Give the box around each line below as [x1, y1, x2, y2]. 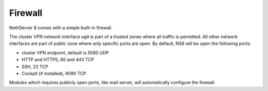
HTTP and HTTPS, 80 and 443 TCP [21, 57, 94, 63]
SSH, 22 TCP [21, 63, 49, 69]
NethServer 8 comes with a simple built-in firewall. [9, 25, 113, 31]
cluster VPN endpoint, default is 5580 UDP [21, 49, 109, 55]
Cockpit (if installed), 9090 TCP [21, 70, 86, 76]
